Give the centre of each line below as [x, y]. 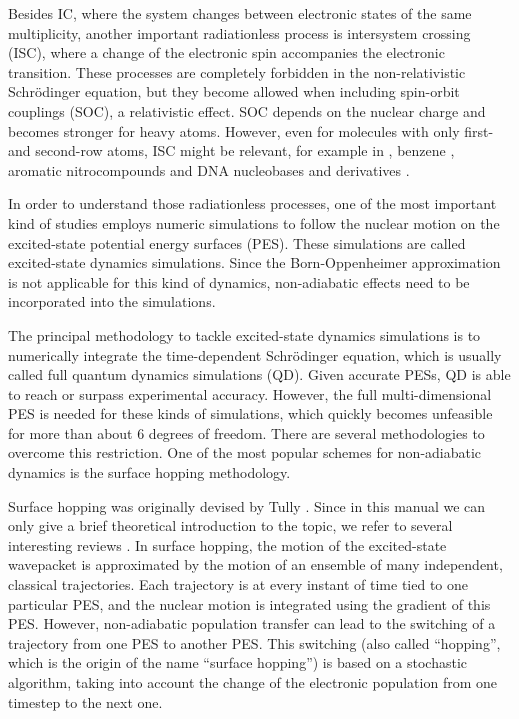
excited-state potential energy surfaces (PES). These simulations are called [237, 242]
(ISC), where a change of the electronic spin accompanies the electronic [226, 52]
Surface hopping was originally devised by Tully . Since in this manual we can [247, 505]
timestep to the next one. [85, 701]
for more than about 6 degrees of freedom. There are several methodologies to [246, 432]
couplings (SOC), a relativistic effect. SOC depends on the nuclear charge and [247, 110]
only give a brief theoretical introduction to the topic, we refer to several [230, 525]
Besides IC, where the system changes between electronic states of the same [240, 13]
